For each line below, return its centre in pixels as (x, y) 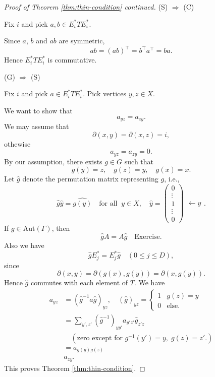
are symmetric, (82, 41)
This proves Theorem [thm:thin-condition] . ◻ (75, 368)
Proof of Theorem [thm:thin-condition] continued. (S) (86, 7)
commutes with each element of (79, 282)
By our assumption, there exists (53, 161)
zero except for (100, 338)
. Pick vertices (104, 93)
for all (108, 203)
